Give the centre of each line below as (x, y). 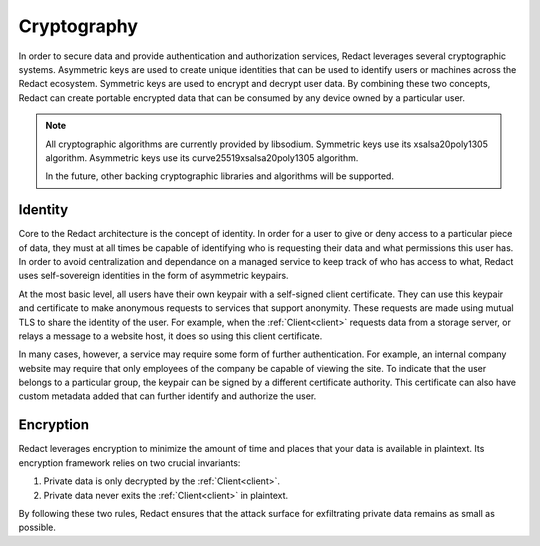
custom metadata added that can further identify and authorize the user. (167, 396)
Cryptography (78, 26)
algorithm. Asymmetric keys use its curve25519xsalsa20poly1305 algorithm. (202, 157)
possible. (37, 527)
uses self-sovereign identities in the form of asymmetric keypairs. (153, 276)
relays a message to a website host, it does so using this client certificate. (170, 336)
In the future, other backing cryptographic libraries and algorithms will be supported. (220, 176)
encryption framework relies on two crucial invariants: (129, 462)
